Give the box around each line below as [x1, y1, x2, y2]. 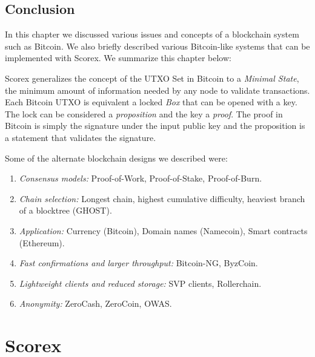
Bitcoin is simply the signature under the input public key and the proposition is [5, 119, 305, 132]
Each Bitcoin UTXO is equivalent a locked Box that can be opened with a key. [5, 96, 297, 108]
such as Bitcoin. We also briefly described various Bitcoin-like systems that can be [5, 39, 310, 52]
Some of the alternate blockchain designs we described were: [5, 151, 228, 164]
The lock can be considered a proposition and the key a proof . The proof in [5, 107, 283, 120]
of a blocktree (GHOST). [19, 204, 112, 217]
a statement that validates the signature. [5, 131, 156, 143]
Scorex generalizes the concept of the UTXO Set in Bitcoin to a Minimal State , [5, 71, 299, 84]
